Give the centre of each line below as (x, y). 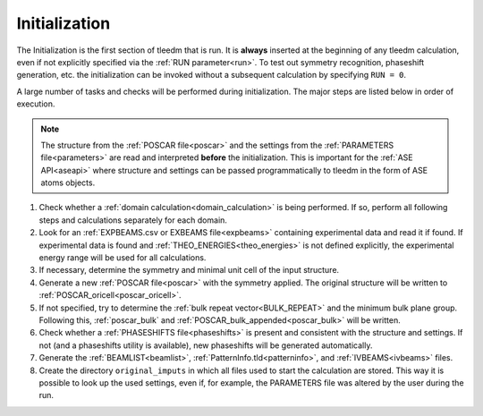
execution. (36, 104)
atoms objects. (68, 183)
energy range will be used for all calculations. (123, 258)
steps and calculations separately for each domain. (133, 220)
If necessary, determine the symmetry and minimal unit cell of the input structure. (189, 270)
